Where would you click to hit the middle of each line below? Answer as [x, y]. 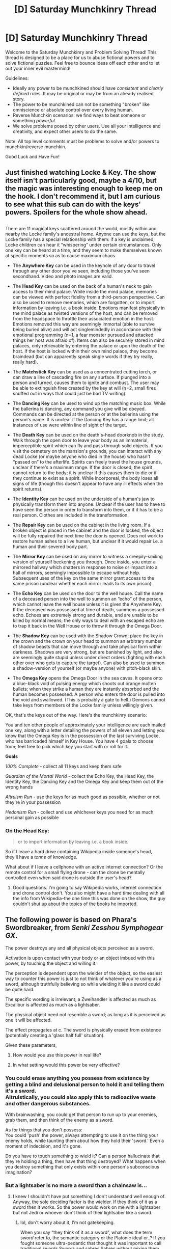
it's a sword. [21, 1091]
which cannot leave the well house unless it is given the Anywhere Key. [87, 604]
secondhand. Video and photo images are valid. [63, 276]
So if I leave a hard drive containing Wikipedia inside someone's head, [79, 852]
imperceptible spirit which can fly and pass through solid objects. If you [88, 445]
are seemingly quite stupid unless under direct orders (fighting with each [89, 657]
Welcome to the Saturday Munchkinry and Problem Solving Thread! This [81, 52]
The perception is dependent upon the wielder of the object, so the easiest [84, 973]
